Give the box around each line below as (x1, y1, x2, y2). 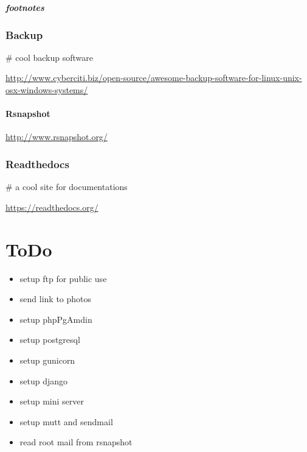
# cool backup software (5, 51, 93, 63)
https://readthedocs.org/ (5, 200, 98, 213)
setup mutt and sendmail (19, 415, 113, 428)
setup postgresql (19, 333, 80, 346)
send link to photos (19, 292, 92, 305)
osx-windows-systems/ (5, 83, 88, 96)
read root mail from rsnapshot (19, 436, 133, 448)
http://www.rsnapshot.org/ (5, 130, 108, 143)
